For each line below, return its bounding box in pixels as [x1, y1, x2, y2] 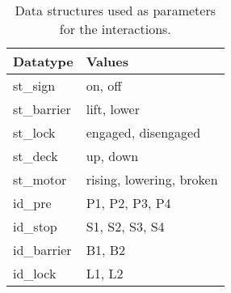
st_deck [13, 146, 58, 165]
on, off [86, 76, 122, 95]
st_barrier [13, 100, 71, 118]
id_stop [13, 217, 57, 236]
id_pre [13, 193, 52, 212]
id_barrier [13, 240, 72, 259]
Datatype [13, 52, 73, 70]
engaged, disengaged [86, 123, 201, 142]
